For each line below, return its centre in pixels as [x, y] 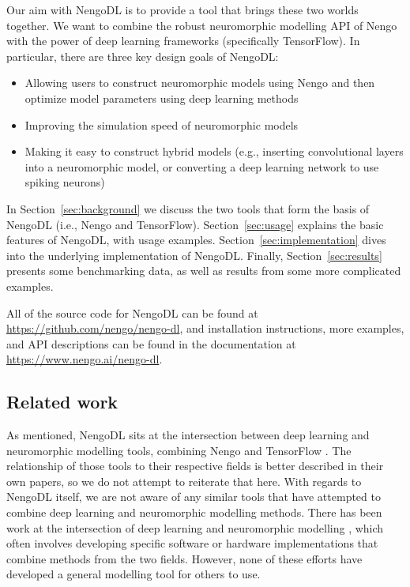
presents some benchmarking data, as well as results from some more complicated [204, 271]
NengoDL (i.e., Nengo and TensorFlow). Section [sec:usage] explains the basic [195, 224]
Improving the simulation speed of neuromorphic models [162, 124]
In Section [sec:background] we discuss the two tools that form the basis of [188, 208]
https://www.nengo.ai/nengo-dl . [85, 359]
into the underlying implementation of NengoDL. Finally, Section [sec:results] [194, 255]
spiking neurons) [65, 182]
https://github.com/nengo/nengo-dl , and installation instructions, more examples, [205, 328]
